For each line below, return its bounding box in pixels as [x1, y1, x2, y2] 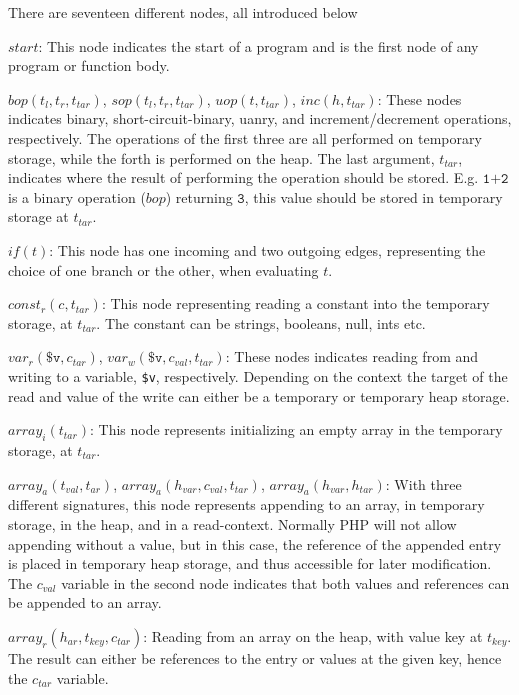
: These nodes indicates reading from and [225, 346, 479, 367]
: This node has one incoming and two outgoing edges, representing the [49, 239, 486, 260]
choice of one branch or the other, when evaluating [8, 259, 319, 280]
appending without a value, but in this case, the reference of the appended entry [8, 533, 502, 554]
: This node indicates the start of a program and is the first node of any [38, 35, 479, 56]
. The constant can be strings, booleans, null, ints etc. [96, 312, 426, 333]
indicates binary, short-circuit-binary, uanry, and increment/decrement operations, [8, 108, 512, 129]
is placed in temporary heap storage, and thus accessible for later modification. [8, 553, 492, 574]
